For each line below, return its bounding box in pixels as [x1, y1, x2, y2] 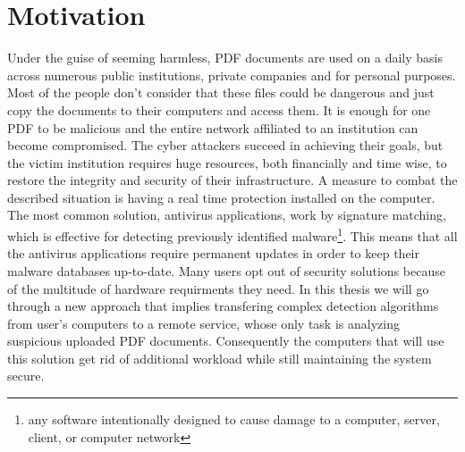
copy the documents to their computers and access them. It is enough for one [7, 100, 431, 119]
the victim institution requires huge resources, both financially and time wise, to [7, 153, 447, 172]
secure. [7, 366, 45, 385]
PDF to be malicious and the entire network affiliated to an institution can [7, 118, 418, 137]
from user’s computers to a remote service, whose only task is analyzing [7, 314, 400, 332]
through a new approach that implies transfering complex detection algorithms [7, 297, 439, 315]
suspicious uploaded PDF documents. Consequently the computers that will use [7, 331, 444, 350]
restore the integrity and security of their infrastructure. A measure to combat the [7, 171, 458, 189]
